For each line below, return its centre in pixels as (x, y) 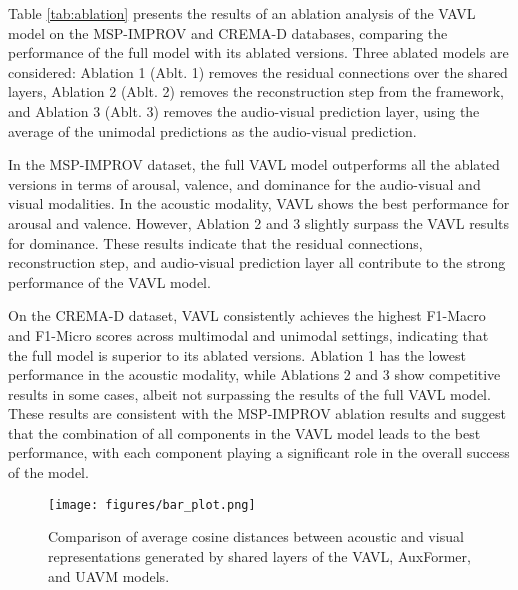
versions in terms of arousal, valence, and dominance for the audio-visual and (244, 183)
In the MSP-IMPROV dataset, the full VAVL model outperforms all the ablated (254, 164)
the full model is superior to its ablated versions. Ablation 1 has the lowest (237, 354)
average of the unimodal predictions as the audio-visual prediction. (212, 130)
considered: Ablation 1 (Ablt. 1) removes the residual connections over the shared (258, 71)
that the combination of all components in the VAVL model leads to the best (244, 432)
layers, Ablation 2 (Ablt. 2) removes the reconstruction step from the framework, (256, 91)
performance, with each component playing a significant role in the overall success (259, 452)
